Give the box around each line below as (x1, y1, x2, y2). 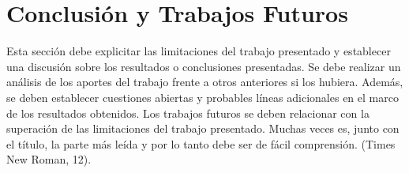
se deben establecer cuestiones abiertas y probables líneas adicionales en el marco (6, 88, 399, 105)
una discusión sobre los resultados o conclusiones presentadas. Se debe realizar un (6, 58, 401, 74)
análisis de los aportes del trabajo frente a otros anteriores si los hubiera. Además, (6, 73, 403, 90)
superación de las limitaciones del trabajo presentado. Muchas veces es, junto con (6, 120, 400, 137)
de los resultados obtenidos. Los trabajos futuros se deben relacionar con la (6, 104, 370, 121)
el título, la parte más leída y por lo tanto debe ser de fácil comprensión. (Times (6, 135, 396, 152)
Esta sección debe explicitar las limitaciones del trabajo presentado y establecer (6, 43, 391, 59)
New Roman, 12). (6, 151, 92, 167)
